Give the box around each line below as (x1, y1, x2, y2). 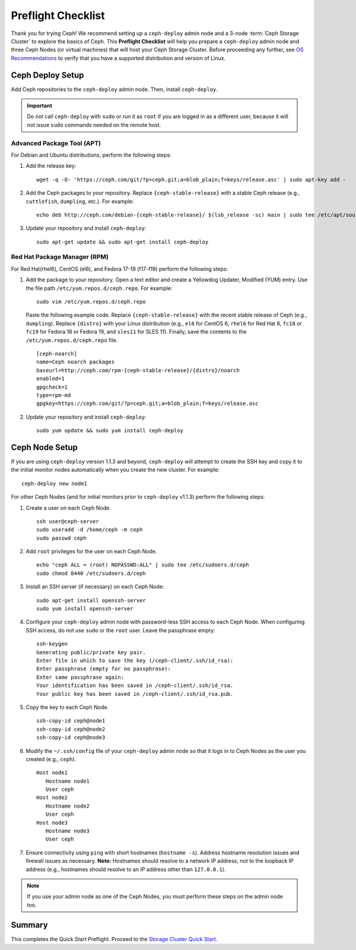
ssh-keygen (36, 641, 68, 647)
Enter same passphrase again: (36, 674, 125, 680)
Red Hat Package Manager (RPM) (11, 253, 109, 261)
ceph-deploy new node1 (21, 480, 88, 487)
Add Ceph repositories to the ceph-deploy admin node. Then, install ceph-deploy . (11, 85, 218, 93)
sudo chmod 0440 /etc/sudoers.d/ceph (36, 570, 147, 577)
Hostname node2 (45, 802, 90, 809)
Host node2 (36, 794, 68, 801)
